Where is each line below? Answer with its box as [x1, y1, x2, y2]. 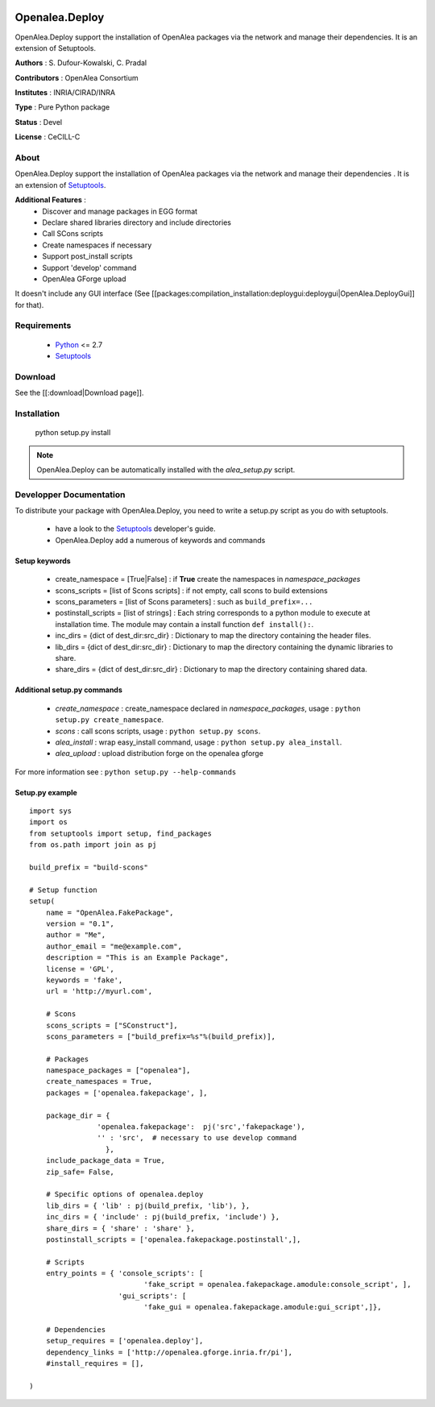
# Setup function [29, 885, 97, 894]
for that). [14, 300, 44, 309]
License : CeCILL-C [14, 132, 81, 142]
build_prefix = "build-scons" [29, 863, 149, 872]
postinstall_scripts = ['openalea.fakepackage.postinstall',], [45, 1235, 301, 1244]
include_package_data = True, [45, 1156, 165, 1165]
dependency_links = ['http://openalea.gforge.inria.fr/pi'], [45, 1347, 293, 1357]
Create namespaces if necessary [42, 240, 152, 250]
